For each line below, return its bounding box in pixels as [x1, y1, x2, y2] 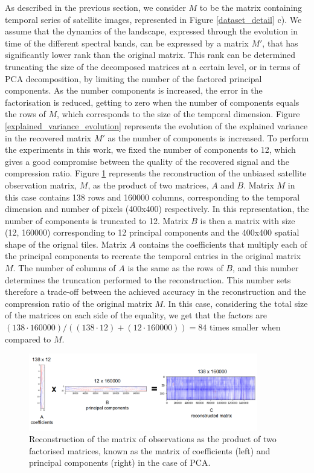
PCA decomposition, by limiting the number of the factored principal [5, 72, 262, 85]
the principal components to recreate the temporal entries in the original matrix [5, 249, 301, 262]
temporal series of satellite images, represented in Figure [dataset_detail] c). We [5, 13, 302, 25]
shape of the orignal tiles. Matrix [5, 237, 127, 250]
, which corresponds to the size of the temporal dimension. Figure [57, 108, 300, 120]
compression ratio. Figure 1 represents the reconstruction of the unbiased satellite [5, 167, 307, 179]
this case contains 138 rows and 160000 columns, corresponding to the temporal [5, 190, 300, 203]
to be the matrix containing [199, 1, 303, 13]
